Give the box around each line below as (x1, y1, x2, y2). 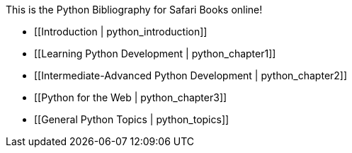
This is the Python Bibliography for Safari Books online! (6, 4, 263, 16)
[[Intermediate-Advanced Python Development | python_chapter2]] (34, 69, 348, 81)
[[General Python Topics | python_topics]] (34, 113, 229, 125)
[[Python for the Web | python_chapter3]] (34, 91, 227, 103)
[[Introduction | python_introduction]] (34, 25, 208, 38)
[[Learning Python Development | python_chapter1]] (34, 47, 276, 59)
